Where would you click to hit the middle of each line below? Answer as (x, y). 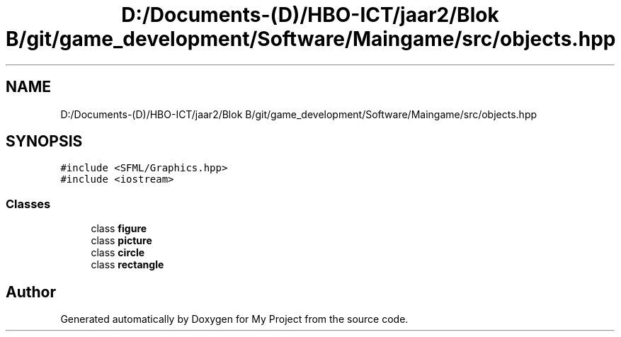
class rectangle (127, 265)
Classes (28, 204)
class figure (119, 229)
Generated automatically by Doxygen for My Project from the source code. (234, 319)
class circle (118, 253)
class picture (121, 241)
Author (31, 292)
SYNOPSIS (44, 142)
